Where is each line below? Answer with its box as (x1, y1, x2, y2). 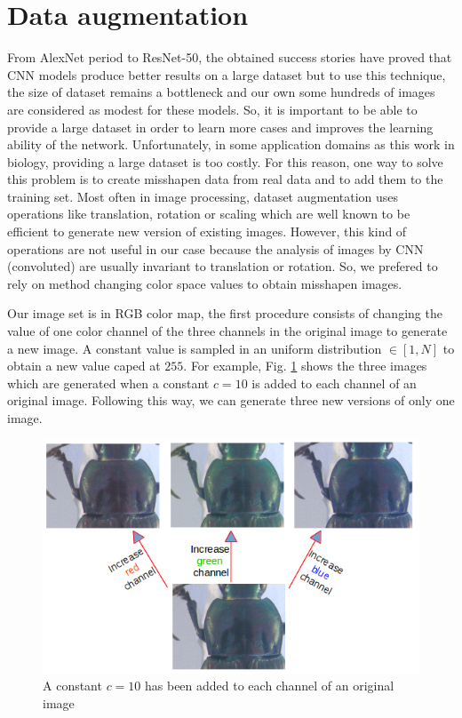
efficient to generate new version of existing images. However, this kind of (7, 222, 407, 241)
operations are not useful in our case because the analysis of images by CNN (7, 239, 424, 258)
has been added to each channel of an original (145, 676, 394, 695)
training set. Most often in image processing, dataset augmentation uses (7, 187, 399, 205)
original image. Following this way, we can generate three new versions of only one (7, 391, 455, 410)
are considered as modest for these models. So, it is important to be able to (7, 100, 418, 118)
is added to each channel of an (251, 373, 417, 392)
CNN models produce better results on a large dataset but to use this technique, (7, 65, 446, 84)
